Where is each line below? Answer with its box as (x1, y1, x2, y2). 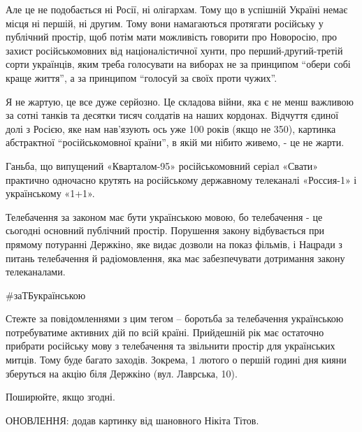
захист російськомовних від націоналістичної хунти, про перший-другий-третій (6, 43, 343, 57)
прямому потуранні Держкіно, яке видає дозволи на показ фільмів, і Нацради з (6, 236, 342, 251)
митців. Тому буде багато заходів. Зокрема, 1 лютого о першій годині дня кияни (6, 352, 347, 367)
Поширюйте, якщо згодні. (6, 389, 115, 404)
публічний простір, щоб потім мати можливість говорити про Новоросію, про (6, 29, 337, 44)
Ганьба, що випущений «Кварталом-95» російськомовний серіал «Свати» (6, 158, 319, 173)
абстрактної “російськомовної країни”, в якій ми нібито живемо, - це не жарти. (6, 135, 345, 150)
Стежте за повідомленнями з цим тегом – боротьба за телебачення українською (6, 311, 344, 326)
